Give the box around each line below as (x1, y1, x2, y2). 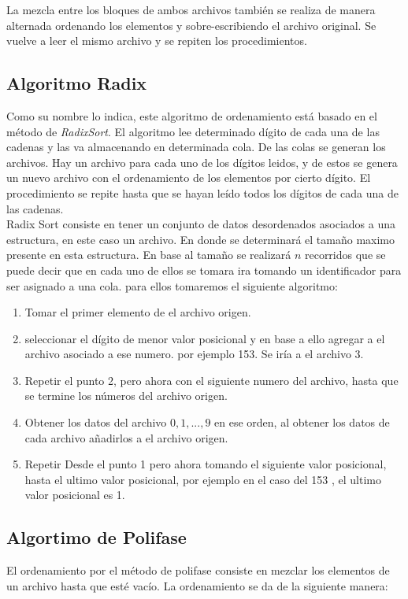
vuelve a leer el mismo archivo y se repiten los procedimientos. (6, 32, 307, 49)
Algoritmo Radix (6, 71, 147, 95)
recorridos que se (304, 246, 386, 263)
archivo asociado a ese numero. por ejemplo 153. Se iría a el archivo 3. (24, 346, 364, 362)
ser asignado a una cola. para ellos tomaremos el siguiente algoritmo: (6, 277, 338, 294)
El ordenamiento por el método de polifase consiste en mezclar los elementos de (6, 562, 390, 579)
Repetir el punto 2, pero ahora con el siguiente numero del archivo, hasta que (24, 372, 399, 388)
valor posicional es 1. (24, 486, 125, 503)
